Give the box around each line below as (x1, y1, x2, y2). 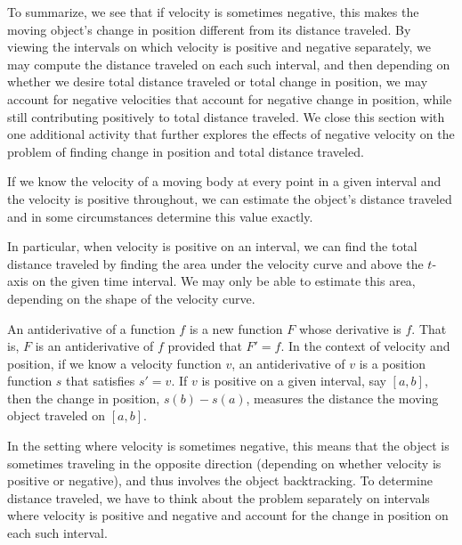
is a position (359, 354, 426, 372)
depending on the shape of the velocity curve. (7, 289, 255, 307)
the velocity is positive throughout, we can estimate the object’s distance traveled (7, 189, 452, 207)
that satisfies (66, 371, 135, 390)
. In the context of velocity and (280, 337, 450, 355)
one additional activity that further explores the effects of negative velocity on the (7, 125, 455, 143)
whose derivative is (298, 319, 401, 338)
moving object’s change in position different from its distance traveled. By (7, 20, 411, 38)
